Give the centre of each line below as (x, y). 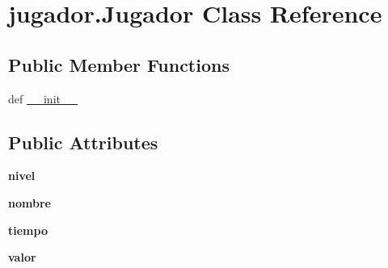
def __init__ (43, 98)
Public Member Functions (119, 64)
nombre (30, 202)
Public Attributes (83, 142)
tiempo (28, 230)
